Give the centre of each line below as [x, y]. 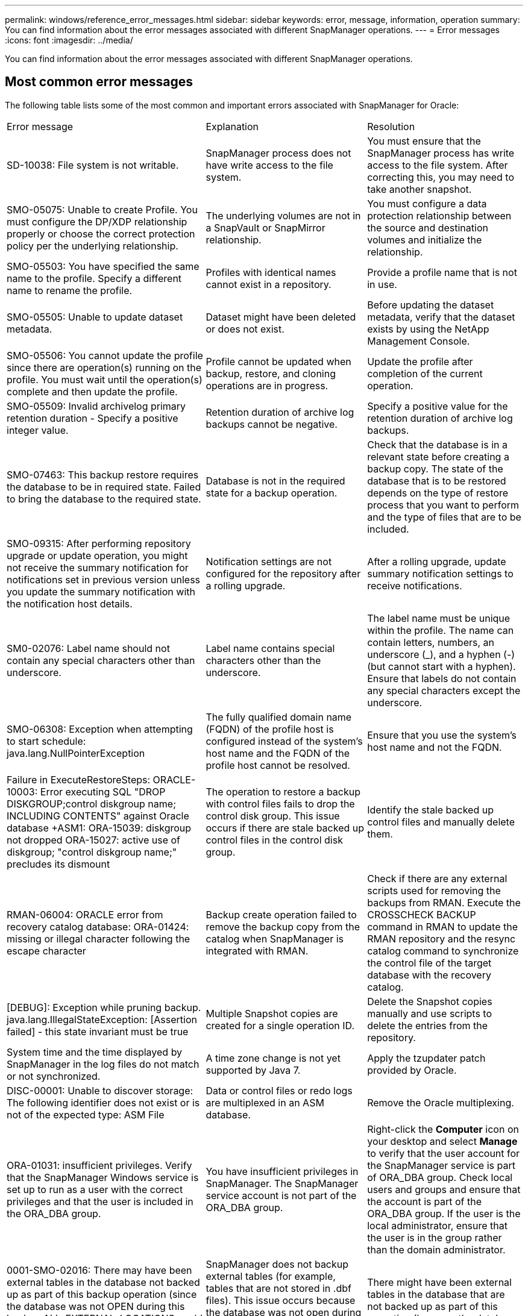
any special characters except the [444, 690]
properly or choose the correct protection [101, 233]
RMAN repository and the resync [442, 938]
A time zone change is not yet [273, 1058]
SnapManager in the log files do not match [103, 1064]
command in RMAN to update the [443, 926]
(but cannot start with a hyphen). [442, 666]
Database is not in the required [275, 481]
